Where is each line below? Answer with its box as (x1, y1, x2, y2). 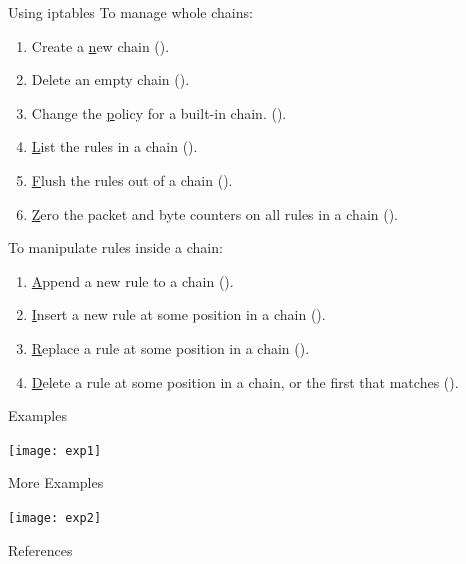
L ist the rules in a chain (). (31, 136, 198, 157)
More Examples (8, 472, 104, 493)
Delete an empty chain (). (31, 69, 190, 90)
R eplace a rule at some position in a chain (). (31, 337, 310, 358)
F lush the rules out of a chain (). (31, 169, 233, 190)
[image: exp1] (8, 443, 102, 458)
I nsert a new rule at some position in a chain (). (31, 304, 326, 325)
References (8, 539, 73, 560)
